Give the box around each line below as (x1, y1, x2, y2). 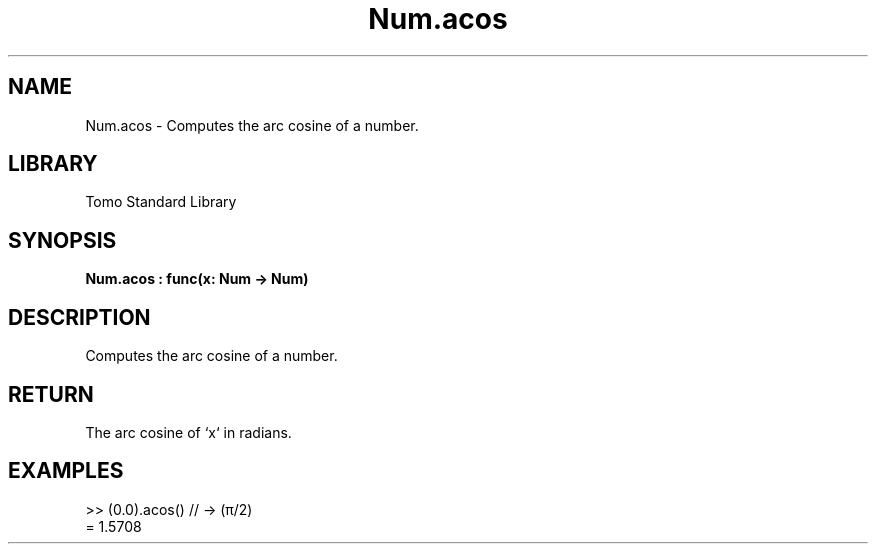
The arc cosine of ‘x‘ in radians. (85, 423, 292, 441)
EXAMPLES (8, 458, 124, 484)
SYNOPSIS (8, 227, 117, 253)
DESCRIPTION (8, 304, 151, 330)
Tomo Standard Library (85, 193, 237, 211)
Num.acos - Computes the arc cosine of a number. (85, 116, 419, 134)
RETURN (8, 381, 94, 407)
